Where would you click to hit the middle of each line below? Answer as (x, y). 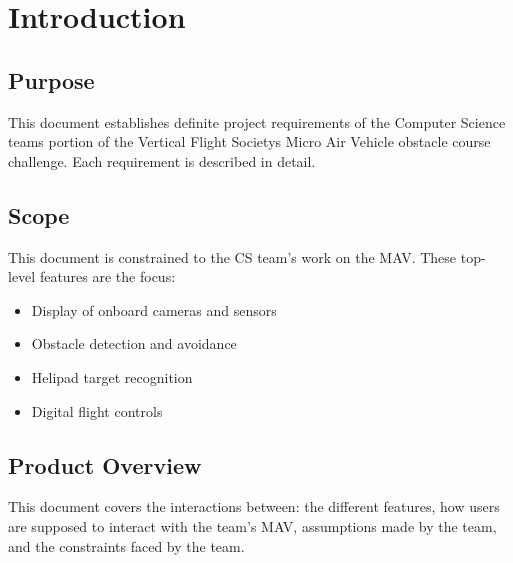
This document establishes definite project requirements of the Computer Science (257, 121)
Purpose (51, 79)
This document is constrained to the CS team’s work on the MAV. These (232, 256)
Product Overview (105, 464)
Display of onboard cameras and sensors (154, 309)
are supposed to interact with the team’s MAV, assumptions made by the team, (252, 525)
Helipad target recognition (112, 376)
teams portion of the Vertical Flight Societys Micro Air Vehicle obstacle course (249, 141)
